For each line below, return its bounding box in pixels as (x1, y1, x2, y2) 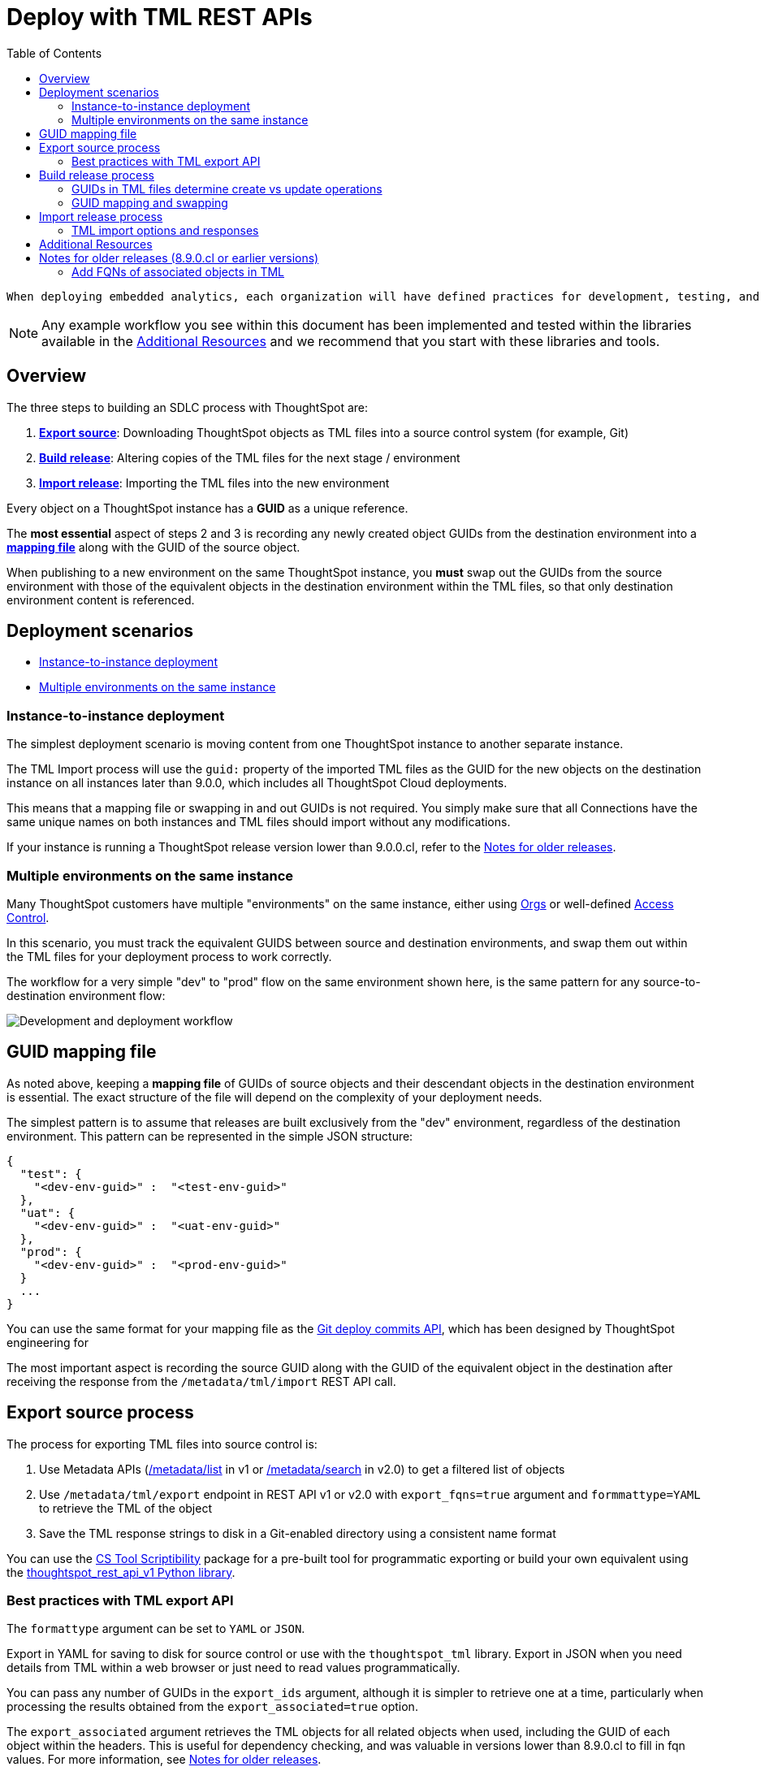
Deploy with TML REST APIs (6, 3, 313, 31)
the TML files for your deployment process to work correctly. (6, 949, 332, 963)
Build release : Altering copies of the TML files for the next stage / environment (39, 450, 460, 465)
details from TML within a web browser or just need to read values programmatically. (6, 1661, 460, 1675)
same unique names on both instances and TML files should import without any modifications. (6, 815, 511, 829)
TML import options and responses (71, 223, 259, 237)
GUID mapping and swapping (71, 195, 228, 210)
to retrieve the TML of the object (39, 1500, 213, 1515)
